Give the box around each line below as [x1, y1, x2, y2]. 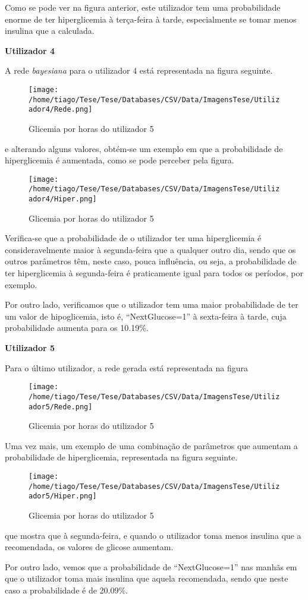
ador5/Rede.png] [29, 402, 93, 411]
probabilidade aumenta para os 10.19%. [5, 321, 149, 334]
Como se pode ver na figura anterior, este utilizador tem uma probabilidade [5, 1, 281, 13]
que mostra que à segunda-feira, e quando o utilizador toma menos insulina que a [5, 529, 301, 541]
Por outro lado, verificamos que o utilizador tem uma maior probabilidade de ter [5, 298, 298, 311]
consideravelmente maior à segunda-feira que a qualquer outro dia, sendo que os [5, 243, 296, 255]
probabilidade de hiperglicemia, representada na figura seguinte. [5, 451, 238, 463]
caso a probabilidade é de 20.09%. [5, 583, 128, 596]
